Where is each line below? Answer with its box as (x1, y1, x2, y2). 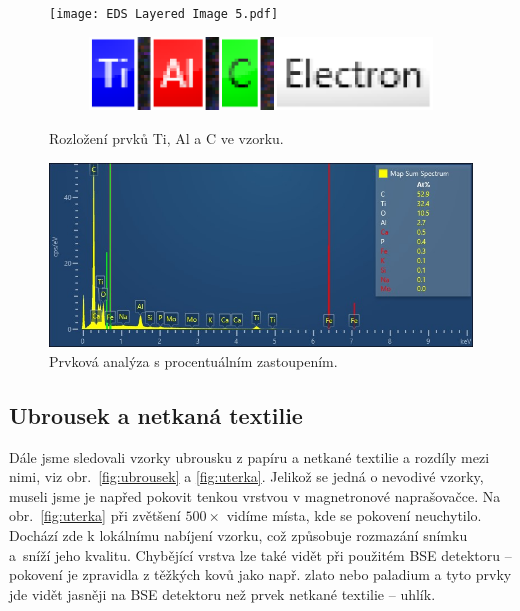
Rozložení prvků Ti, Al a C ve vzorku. (49, 128, 284, 149)
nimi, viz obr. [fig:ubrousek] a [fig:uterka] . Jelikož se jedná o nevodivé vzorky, (9, 466, 484, 487)
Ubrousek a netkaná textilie (9, 399, 303, 430)
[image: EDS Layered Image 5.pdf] (49, 7, 279, 21)
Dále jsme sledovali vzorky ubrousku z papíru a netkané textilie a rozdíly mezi (9, 446, 490, 467)
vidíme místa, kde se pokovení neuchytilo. (226, 505, 482, 526)
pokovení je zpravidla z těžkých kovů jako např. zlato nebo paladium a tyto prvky (9, 564, 512, 585)
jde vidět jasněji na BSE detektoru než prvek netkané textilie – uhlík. (9, 583, 436, 604)
